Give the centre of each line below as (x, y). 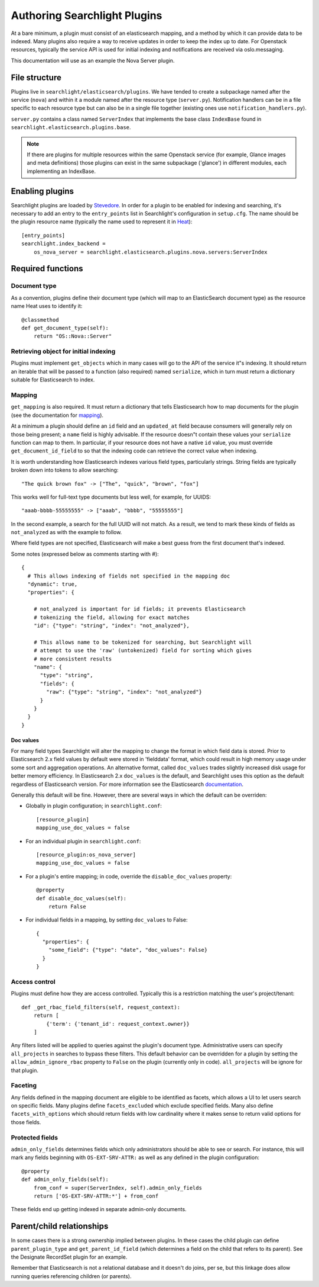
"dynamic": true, (53, 584)
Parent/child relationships (60, 1226)
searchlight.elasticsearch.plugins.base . (71, 127)
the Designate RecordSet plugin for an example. (69, 1257)
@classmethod (40, 320)
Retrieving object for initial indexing (63, 351)
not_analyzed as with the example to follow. (66, 532)
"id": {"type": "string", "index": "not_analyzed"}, (112, 625)
